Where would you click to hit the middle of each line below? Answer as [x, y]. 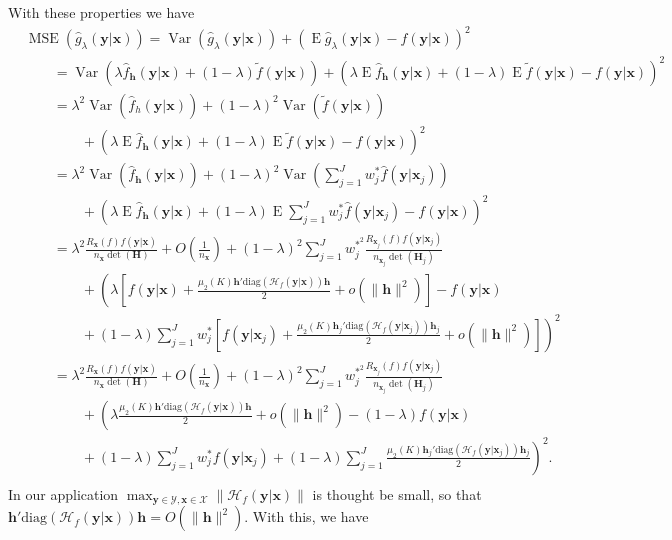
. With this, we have [306, 516]
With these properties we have [101, 12]
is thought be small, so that [397, 494]
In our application [63, 494]
